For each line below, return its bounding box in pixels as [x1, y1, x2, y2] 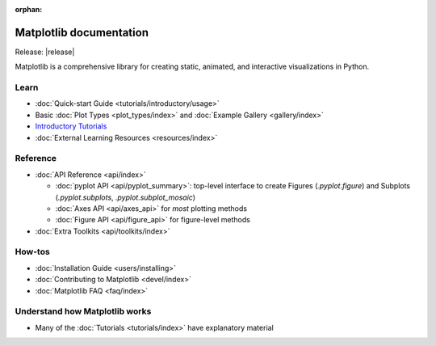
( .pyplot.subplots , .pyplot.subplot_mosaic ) [55, 192, 196, 202]
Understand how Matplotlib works [15, 306, 152, 317]
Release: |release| [15, 47, 75, 57]
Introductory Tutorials [35, 121, 107, 131]
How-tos [15, 247, 50, 258]
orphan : [15, 5, 43, 14]
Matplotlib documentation [15, 25, 149, 40]
